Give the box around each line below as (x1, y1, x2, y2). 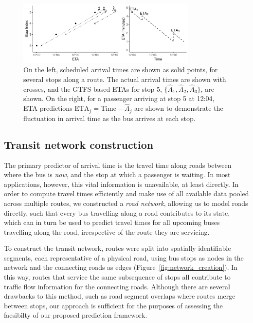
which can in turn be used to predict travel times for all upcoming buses (4, 217, 220, 227)
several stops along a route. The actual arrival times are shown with (23, 74, 226, 84)
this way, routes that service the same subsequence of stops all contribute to (4, 272, 231, 282)
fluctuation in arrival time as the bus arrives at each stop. (23, 113, 196, 123)
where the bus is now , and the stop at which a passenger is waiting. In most (4, 169, 231, 180)
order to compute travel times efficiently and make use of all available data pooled (4, 188, 249, 199)
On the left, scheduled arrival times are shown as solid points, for (23, 64, 218, 75)
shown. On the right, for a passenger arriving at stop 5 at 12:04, (23, 93, 215, 103)
